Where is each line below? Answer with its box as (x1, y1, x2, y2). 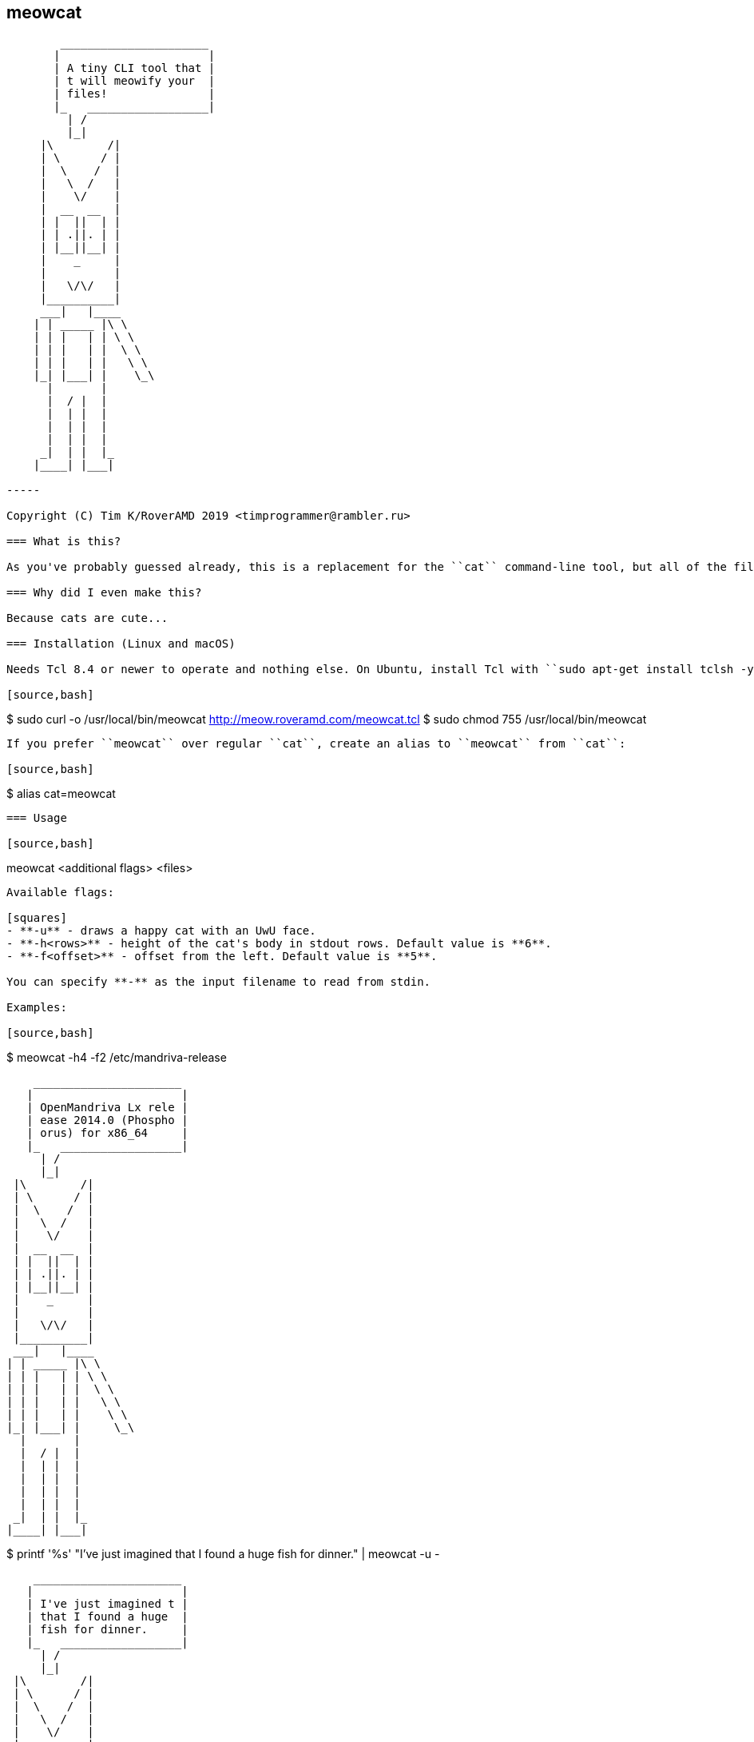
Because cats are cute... (6, 612, 169, 625)
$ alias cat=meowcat (6, 787, 116, 801)
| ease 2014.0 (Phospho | (26, 1114, 188, 1127)
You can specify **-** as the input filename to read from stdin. (6, 975, 431, 989)
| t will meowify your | (54, 74, 216, 88)
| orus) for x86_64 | (26, 1126, 188, 1140)
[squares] (6, 911, 67, 925)
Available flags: (6, 886, 114, 899)
